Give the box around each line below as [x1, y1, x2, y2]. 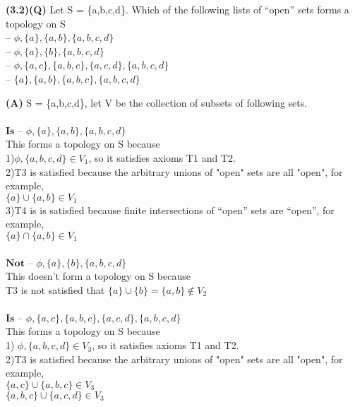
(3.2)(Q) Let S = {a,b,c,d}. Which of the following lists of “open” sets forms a [6, 2, 349, 16]
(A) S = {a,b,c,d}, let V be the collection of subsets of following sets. [6, 95, 308, 110]
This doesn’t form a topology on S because [6, 269, 191, 283]
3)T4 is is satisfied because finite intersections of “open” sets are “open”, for [6, 202, 335, 217]
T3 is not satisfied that [6, 282, 105, 297]
